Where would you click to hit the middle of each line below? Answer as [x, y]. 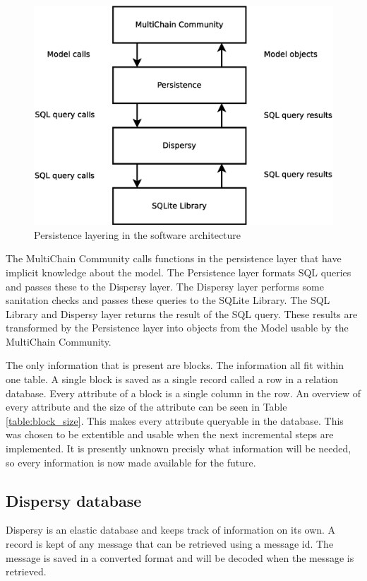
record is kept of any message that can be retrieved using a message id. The [170, 544]
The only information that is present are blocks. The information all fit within [175, 365]
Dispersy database [74, 500]
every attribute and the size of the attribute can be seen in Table [146, 407]
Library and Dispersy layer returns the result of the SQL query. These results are [182, 313]
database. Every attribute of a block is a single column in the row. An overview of [183, 393]
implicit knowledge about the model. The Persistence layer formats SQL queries [179, 272]
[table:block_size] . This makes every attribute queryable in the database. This [175, 420]
